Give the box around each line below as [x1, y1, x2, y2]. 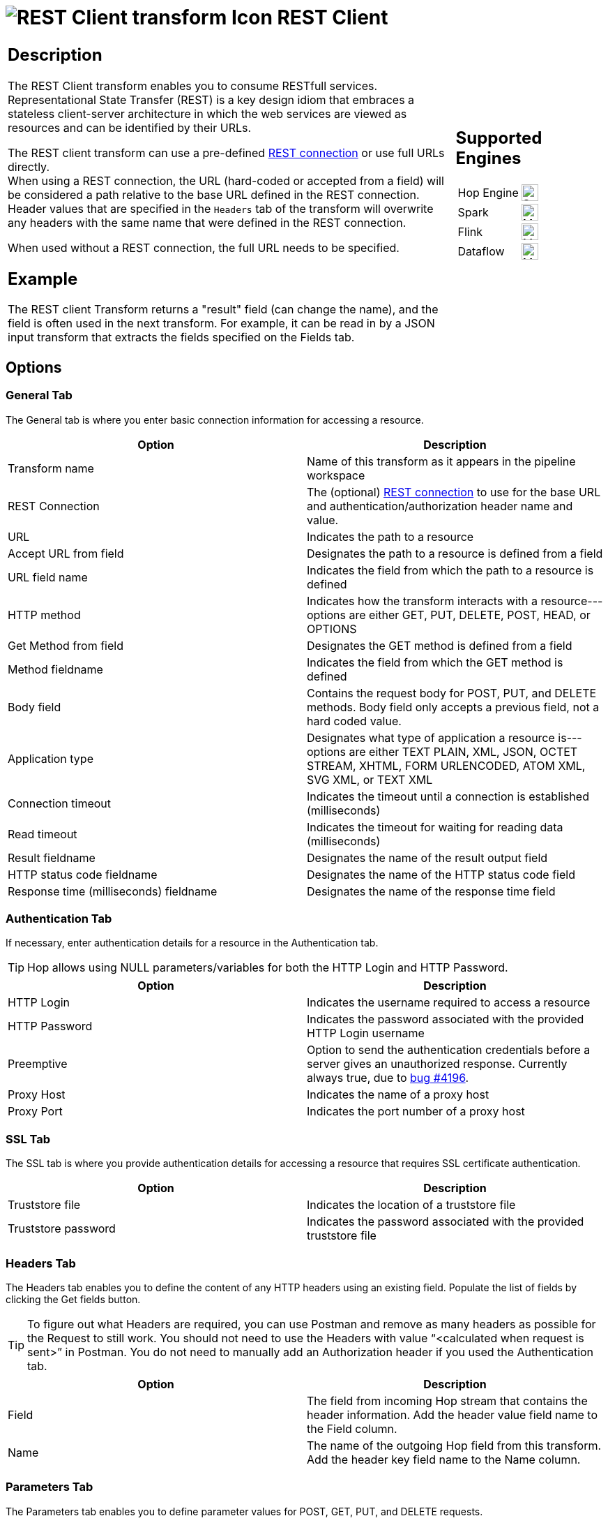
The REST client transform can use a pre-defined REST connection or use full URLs [8, 145, 445, 160]
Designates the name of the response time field [307, 884, 556, 898]
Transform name [8, 461, 94, 475]
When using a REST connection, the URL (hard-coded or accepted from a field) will [8, 173, 444, 188]
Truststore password [8, 1221, 116, 1236]
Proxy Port [8, 1104, 63, 1119]
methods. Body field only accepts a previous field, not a [307, 699, 600, 714]
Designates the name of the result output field [307, 850, 548, 865]
